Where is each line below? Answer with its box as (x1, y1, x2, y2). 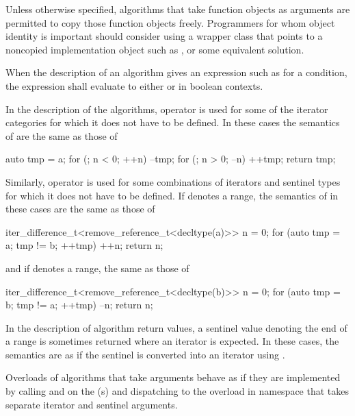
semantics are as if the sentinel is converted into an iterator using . (5, 347, 285, 361)
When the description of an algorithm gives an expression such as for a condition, (5, 65, 347, 79)
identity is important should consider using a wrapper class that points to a (5, 29, 323, 43)
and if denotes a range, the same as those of (5, 260, 189, 275)
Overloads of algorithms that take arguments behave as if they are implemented (5, 370, 341, 384)
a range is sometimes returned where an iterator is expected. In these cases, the (5, 334, 339, 348)
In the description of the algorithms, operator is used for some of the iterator (5, 101, 328, 116)
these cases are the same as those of (5, 201, 155, 216)
